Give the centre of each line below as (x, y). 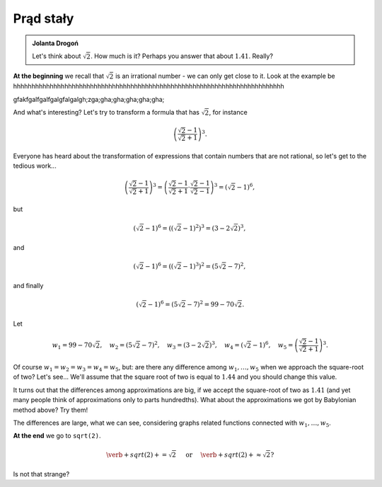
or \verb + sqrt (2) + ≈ (224, 454)
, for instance (228, 112)
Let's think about (57, 56)
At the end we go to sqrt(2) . (57, 436)
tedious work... (35, 166)
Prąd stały (44, 18)
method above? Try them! (51, 410)
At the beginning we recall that (59, 76)
